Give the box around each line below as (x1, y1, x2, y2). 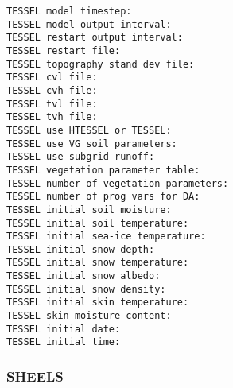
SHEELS (6, 366, 64, 386)
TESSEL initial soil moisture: (6, 204, 172, 215)
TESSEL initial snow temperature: (6, 257, 189, 269)
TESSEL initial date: (6, 323, 121, 335)
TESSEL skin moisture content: (6, 310, 172, 322)
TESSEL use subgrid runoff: (6, 151, 155, 163)
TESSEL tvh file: (6, 111, 98, 123)
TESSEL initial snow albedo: (6, 270, 161, 282)
